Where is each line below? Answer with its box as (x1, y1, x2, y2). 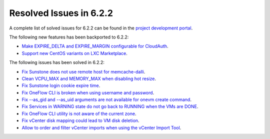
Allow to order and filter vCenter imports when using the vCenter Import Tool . (21, 124, 181, 130)
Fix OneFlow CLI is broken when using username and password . (21, 89, 154, 95)
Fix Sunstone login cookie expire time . (21, 82, 100, 88)
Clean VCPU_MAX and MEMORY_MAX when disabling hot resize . (21, 75, 156, 81)
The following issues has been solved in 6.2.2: (9, 59, 105, 65)
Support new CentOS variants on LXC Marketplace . (21, 50, 127, 56)
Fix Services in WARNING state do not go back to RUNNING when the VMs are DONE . (21, 103, 198, 109)
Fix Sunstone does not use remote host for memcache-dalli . (21, 68, 145, 74)
